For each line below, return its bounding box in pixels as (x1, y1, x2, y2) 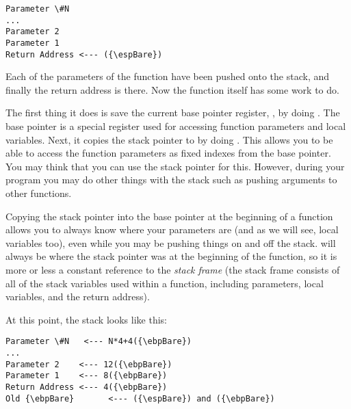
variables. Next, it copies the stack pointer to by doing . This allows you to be (5, 132, 333, 146)
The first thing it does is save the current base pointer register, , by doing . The (5, 105, 340, 120)
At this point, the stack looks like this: (5, 312, 167, 326)
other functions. (5, 186, 72, 200)
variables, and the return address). (5, 289, 150, 304)
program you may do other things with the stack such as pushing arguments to (5, 172, 337, 187)
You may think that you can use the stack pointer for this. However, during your (5, 159, 345, 173)
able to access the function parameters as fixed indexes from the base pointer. (5, 146, 331, 160)
